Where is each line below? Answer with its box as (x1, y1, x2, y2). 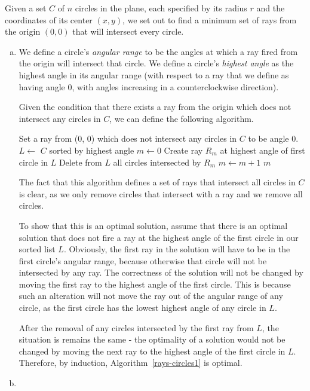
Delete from (59, 155, 102, 168)
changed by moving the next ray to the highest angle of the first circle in (19, 344, 286, 357)
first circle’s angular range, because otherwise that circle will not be (19, 254, 267, 267)
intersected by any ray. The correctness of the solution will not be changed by (19, 266, 303, 279)
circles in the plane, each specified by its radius (75, 2, 247, 14)
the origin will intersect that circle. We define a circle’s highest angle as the (19, 57, 294, 69)
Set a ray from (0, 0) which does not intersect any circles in (19, 132, 237, 145)
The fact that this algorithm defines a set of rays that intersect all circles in (19, 176, 296, 188)
